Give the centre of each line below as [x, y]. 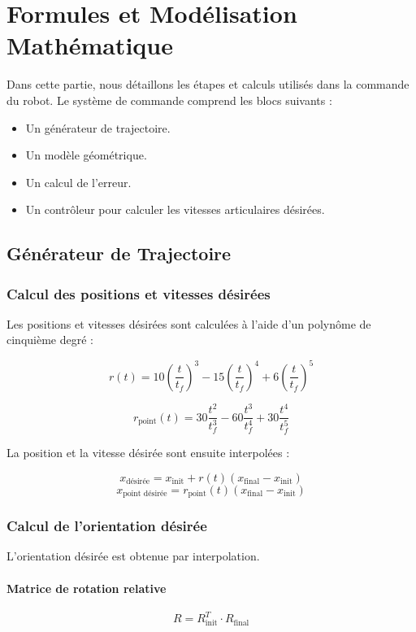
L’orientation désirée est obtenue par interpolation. [133, 556]
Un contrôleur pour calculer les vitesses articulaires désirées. [175, 209]
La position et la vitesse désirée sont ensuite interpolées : [148, 453]
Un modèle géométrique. [86, 155]
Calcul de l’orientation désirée [107, 526]
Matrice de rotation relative [87, 588]
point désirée [145, 494]
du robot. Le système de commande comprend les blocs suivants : [169, 100]
